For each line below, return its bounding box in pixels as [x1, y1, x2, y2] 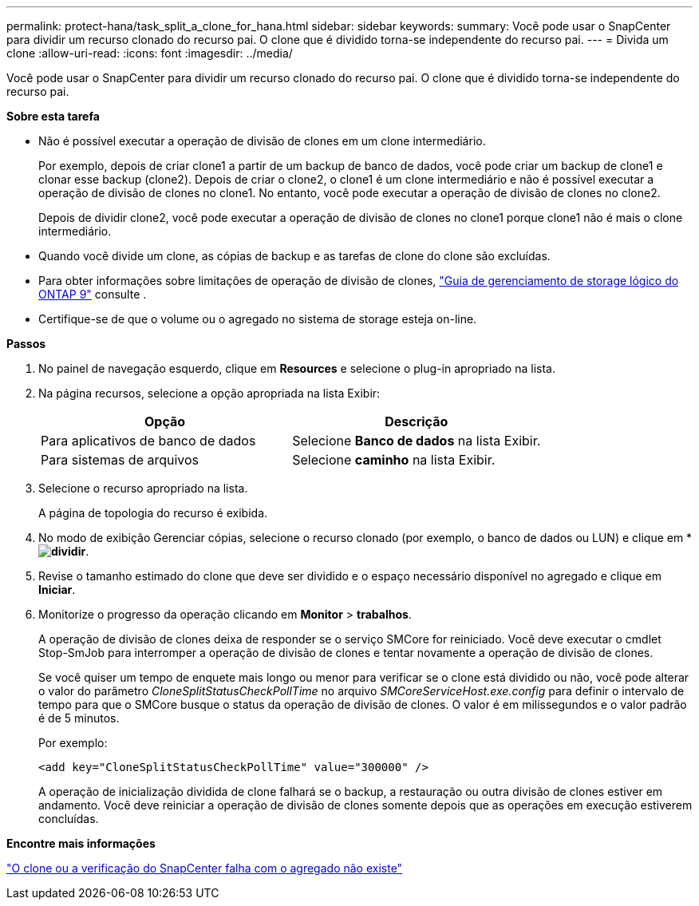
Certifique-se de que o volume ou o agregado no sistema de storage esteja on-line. [38, 312, 477, 326]
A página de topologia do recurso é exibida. [38, 506, 268, 520]
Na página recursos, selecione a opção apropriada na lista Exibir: [38, 386, 381, 400]
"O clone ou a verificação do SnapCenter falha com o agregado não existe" [6, 861, 403, 875]
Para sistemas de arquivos [41, 452, 199, 468]
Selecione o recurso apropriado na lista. [38, 481, 248, 495]
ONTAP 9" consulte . [38, 287, 147, 301]
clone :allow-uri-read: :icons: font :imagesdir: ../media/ [6, 46, 293, 60]
